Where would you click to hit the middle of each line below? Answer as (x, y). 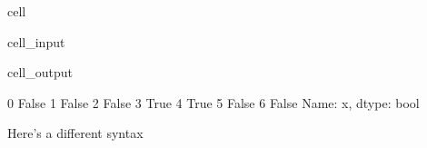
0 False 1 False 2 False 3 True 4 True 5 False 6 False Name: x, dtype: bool (213, 102)
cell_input (36, 41)
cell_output (40, 72)
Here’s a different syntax (75, 133)
